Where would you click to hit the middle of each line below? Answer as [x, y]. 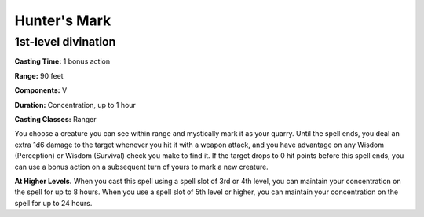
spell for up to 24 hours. [53, 203]
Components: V [41, 90]
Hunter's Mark [63, 20]
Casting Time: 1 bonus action [62, 61]
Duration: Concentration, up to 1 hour [75, 105]
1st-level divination [65, 42]
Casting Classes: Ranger [55, 119]
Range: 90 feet [39, 75]
